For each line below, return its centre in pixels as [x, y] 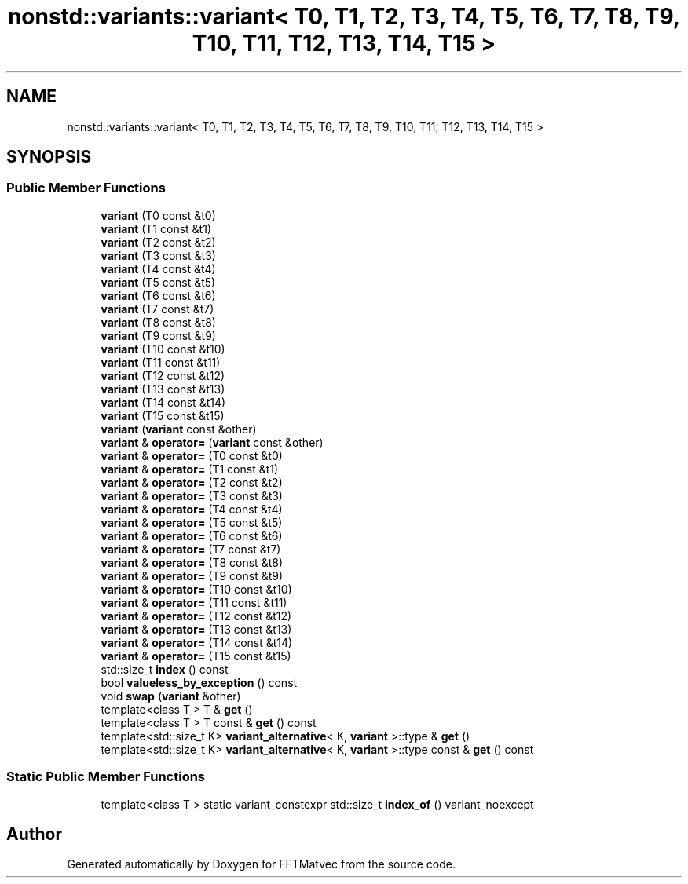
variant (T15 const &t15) [163, 415]
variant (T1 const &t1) [156, 228]
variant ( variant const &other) [179, 429]
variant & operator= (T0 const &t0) [192, 455]
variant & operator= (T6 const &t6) [192, 535]
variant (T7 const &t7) [157, 309]
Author [34, 834]
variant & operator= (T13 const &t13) [196, 629]
